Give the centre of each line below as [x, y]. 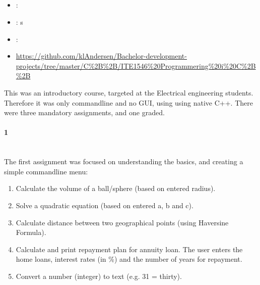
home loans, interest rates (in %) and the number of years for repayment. [129, 259]
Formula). [31, 232]
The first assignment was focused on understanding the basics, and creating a [124, 161]
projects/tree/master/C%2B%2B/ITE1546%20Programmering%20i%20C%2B [136, 65]
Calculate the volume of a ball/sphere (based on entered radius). [116, 188]
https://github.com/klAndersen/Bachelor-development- [101, 56]
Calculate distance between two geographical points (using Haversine [122, 222]
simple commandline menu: [46, 171]
